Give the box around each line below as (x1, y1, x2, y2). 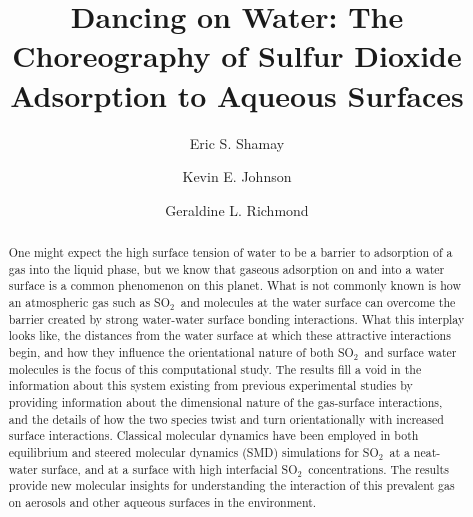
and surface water (364, 344, 457, 361)
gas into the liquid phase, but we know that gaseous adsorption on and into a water (8, 260, 445, 277)
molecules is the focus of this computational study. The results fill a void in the (8, 360, 422, 377)
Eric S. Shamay (189, 132, 285, 153)
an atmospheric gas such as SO (8, 294, 170, 311)
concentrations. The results (308, 460, 449, 477)
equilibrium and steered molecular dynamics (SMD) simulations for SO (8, 443, 379, 460)
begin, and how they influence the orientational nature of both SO (8, 344, 354, 361)
